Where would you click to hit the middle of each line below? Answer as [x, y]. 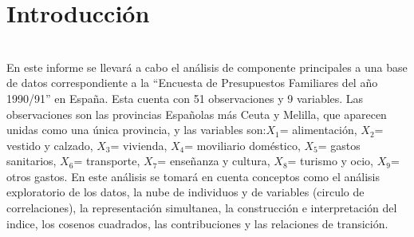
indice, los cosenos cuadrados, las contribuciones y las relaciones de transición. [197, 223]
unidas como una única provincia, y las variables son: [136, 130]
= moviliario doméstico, [242, 145]
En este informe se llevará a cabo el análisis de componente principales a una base [207, 67]
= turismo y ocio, [331, 161]
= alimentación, [318, 130]
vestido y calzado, [50, 145]
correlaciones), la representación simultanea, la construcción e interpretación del [202, 208]
